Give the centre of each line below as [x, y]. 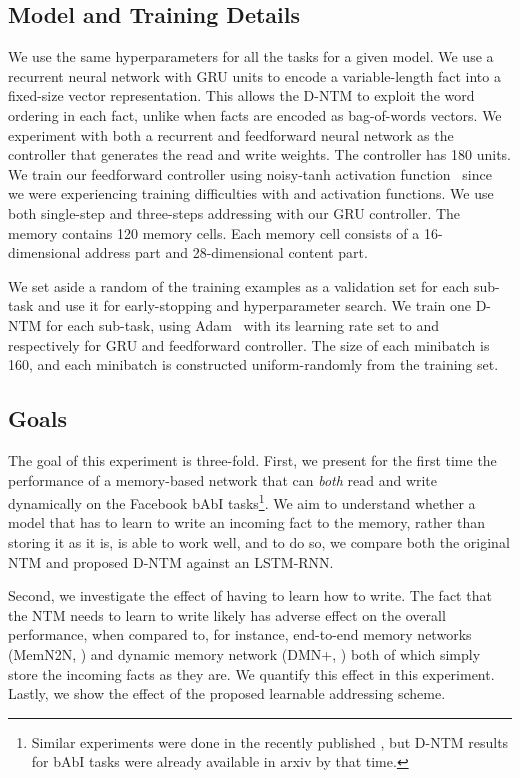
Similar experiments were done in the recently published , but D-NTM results [270, 741]
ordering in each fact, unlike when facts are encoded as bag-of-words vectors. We [255, 114]
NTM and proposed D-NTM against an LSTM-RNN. [171, 561]
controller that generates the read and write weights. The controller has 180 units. [260, 154]
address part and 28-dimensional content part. [226, 252]
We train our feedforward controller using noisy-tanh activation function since [250, 173]
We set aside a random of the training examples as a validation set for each [239, 285]
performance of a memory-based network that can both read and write [223, 479]
